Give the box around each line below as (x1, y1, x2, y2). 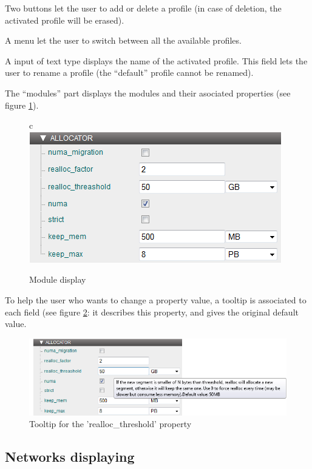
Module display (29, 273, 86, 286)
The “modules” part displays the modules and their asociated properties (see (5, 86, 291, 99)
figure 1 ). (5, 98, 39, 111)
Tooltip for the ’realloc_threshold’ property (29, 417, 192, 430)
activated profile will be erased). (5, 13, 124, 26)
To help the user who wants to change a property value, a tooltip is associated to (5, 293, 307, 306)
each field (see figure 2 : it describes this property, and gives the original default (5, 305, 299, 318)
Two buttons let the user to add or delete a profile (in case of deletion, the (5, 2, 282, 14)
